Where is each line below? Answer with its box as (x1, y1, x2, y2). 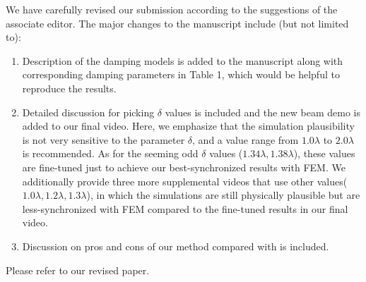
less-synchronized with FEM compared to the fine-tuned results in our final (22, 201, 348, 216)
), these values (293, 146, 355, 161)
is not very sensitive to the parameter (22, 132, 185, 147)
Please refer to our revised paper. (6, 262, 150, 277)
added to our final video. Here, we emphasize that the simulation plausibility (22, 118, 355, 133)
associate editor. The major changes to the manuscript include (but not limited (6, 16, 349, 30)
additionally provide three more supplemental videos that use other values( (22, 173, 348, 188)
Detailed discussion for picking (22, 104, 155, 119)
